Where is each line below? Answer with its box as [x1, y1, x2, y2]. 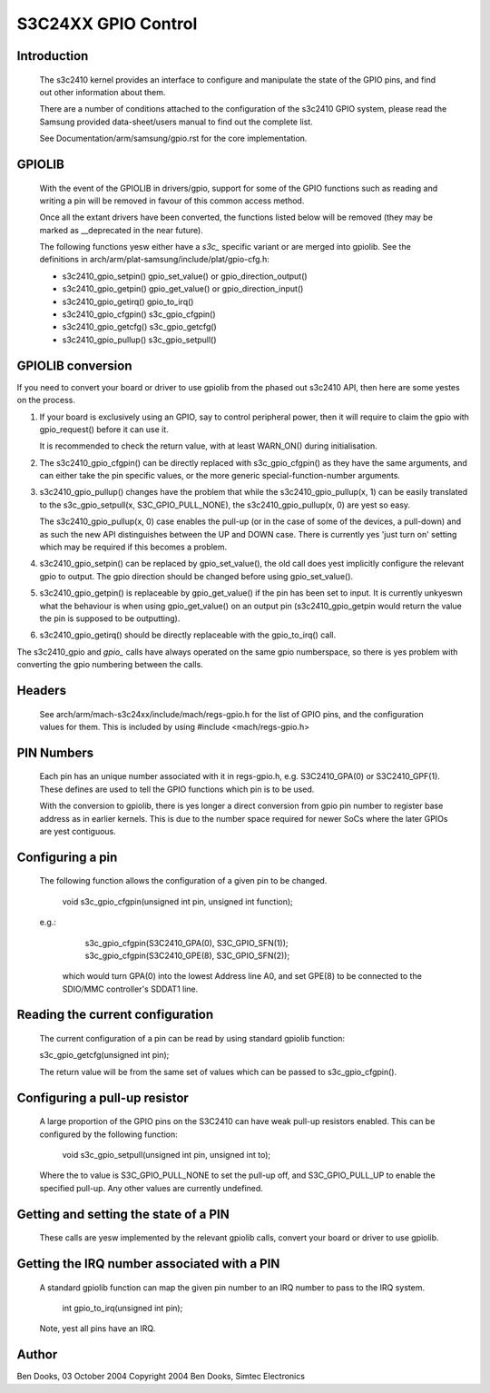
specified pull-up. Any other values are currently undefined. [39, 1182, 263, 1193]
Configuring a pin [16, 849, 118, 864]
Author [16, 1347, 58, 1362]
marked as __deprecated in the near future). [39, 224, 203, 235]
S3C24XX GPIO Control [16, 14, 198, 34]
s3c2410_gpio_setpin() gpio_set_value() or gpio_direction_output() [62, 271, 308, 282]
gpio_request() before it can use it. [39, 423, 170, 435]
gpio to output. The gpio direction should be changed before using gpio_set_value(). [39, 570, 354, 581]
